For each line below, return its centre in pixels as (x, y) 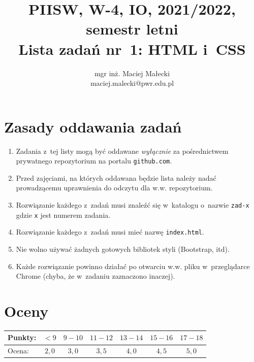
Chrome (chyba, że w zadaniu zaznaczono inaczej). (96, 276)
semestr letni (132, 29)
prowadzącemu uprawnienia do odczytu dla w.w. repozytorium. (114, 188)
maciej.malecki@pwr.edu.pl (132, 83)
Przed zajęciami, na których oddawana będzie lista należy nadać (116, 177)
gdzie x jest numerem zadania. (63, 215)
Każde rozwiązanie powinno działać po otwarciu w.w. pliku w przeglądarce (133, 266)
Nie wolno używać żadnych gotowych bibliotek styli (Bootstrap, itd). (123, 249)
